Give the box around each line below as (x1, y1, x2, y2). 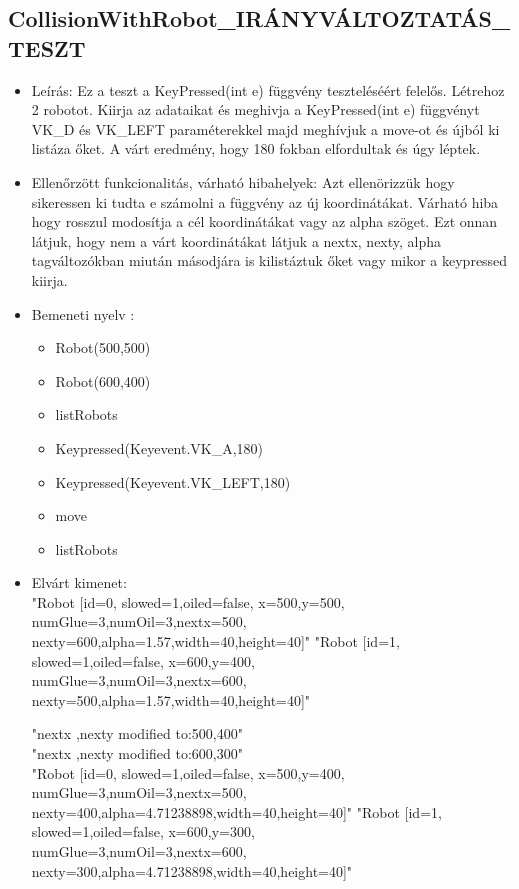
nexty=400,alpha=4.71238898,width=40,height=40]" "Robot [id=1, (31, 801, 442, 822)
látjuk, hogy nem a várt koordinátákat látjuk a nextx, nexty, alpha (31, 230, 442, 251)
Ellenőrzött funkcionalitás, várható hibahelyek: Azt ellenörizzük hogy (31, 171, 455, 192)
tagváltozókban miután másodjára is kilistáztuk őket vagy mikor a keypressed (31, 250, 508, 271)
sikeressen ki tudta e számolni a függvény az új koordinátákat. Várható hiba (31, 191, 499, 212)
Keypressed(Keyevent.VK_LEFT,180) (55, 471, 291, 492)
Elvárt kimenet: (31, 572, 127, 593)
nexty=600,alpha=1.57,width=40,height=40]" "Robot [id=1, (31, 631, 400, 652)
